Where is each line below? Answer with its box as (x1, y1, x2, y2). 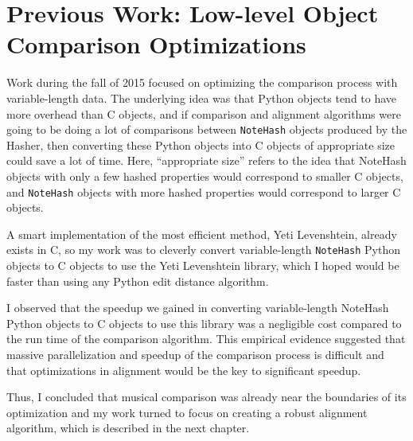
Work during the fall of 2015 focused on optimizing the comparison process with (6, 74, 398, 91)
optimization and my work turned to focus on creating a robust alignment (6, 404, 368, 420)
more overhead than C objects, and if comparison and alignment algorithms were (6, 105, 401, 122)
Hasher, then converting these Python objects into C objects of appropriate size (6, 136, 395, 153)
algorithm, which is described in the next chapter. (6, 420, 250, 436)
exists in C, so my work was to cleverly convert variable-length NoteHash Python (6, 241, 401, 258)
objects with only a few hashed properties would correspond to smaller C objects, (6, 167, 403, 184)
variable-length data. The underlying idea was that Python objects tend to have (6, 89, 397, 106)
